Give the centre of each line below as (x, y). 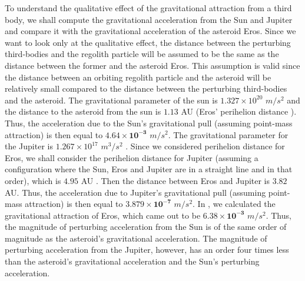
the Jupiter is (29, 146)
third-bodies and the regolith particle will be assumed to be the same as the (142, 54)
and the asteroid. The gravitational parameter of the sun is (111, 100)
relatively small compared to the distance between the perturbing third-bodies (146, 88)
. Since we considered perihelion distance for (205, 146)
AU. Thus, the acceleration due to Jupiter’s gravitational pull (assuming (135, 192)
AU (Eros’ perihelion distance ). (239, 111)
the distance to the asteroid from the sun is (83, 111)
